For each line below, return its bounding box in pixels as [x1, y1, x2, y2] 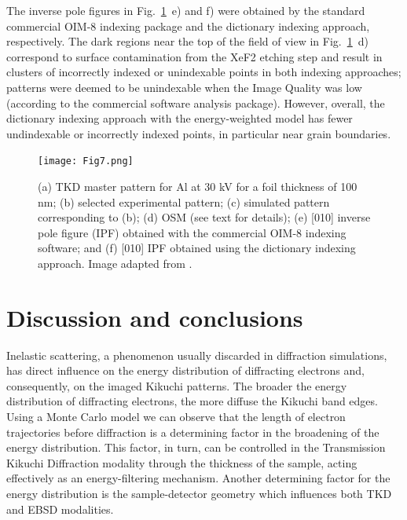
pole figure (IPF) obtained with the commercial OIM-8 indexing [38, 224, 346, 240]
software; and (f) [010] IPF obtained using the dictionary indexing [38, 240, 356, 256]
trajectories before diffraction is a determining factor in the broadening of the [6, 423, 379, 440]
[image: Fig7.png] [38, 156, 134, 167]
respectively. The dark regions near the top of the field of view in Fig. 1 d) [6, 33, 368, 49]
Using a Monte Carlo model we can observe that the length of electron [6, 408, 346, 425]
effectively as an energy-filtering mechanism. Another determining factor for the [6, 470, 390, 486]
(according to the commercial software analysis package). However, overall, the [6, 94, 385, 111]
